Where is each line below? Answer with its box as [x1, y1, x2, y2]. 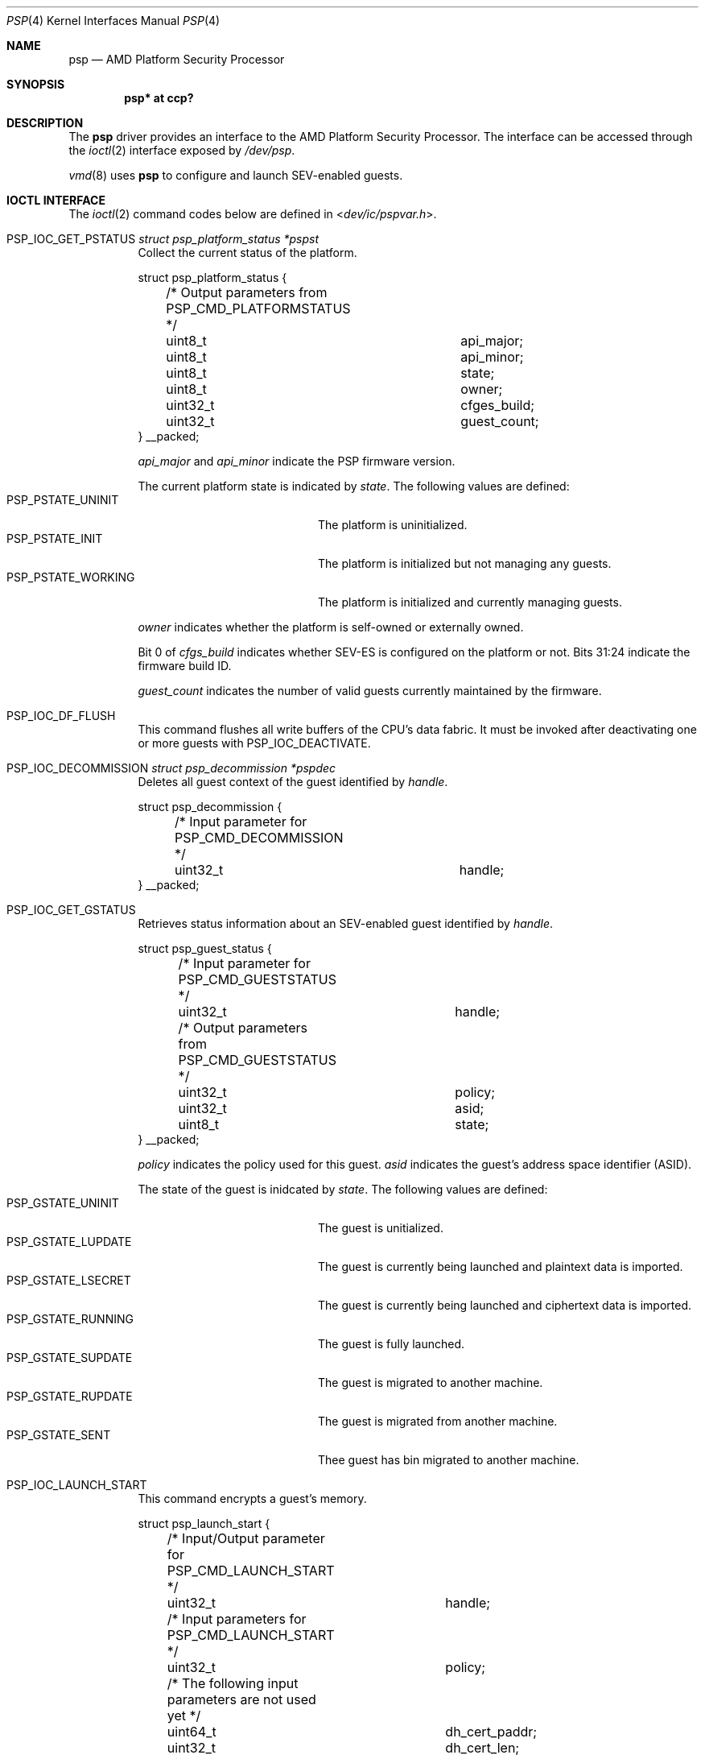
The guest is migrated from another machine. [318, 1414, 558, 1428]
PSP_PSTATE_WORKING [6, 570, 135, 584]
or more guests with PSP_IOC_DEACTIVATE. [138, 736, 371, 750]
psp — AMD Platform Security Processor [68, 52, 285, 66]
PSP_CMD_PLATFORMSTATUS [166, 300, 351, 317]
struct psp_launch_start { [138, 1517, 270, 1530]
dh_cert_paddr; [445, 1724, 538, 1740]
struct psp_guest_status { [138, 942, 272, 955]
